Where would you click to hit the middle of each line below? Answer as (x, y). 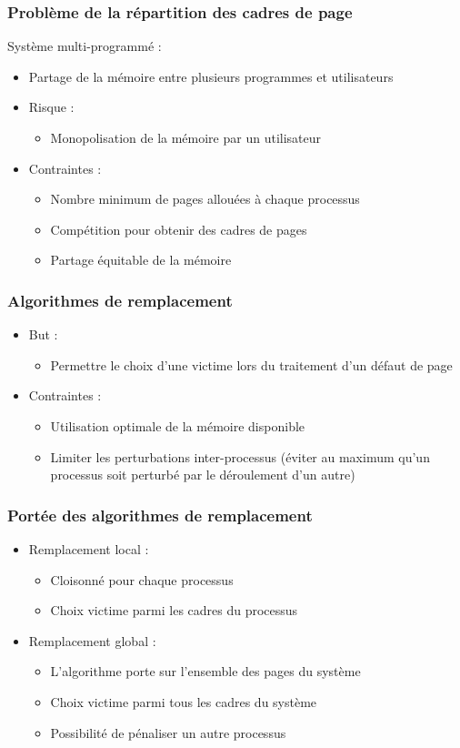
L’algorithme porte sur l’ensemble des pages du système (205, 671)
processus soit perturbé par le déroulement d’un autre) (203, 475)
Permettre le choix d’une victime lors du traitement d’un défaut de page (251, 364)
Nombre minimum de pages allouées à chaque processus (205, 199)
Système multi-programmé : (85, 46)
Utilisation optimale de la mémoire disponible (178, 425)
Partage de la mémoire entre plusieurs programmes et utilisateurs (211, 76)
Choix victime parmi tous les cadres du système (184, 701)
